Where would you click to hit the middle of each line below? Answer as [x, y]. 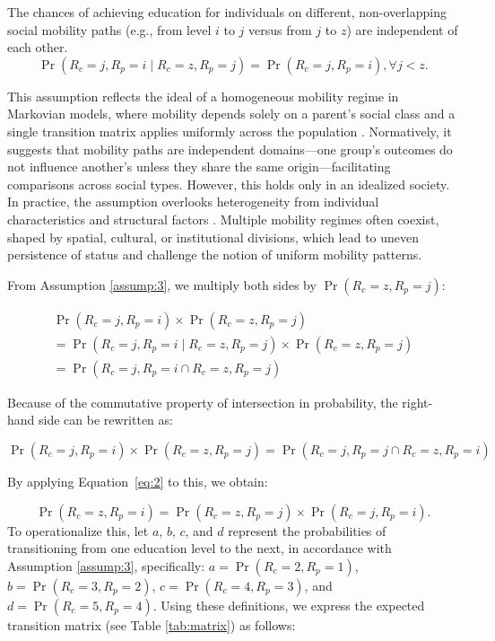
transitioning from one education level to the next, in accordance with [200, 548]
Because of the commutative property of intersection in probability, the [203, 402]
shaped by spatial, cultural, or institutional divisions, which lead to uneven [213, 237]
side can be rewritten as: [106, 420]
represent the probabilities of [307, 530]
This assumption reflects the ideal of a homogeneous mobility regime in [203, 96]
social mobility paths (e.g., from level [109, 29]
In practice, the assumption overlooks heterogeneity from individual [193, 202]
